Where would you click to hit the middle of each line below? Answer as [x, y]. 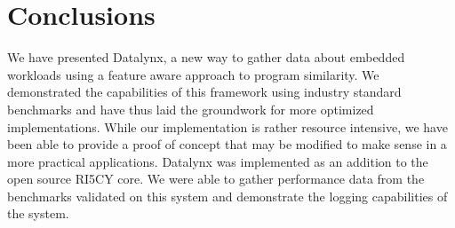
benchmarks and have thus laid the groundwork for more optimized [191, 109]
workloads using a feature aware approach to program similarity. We [193, 74]
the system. [38, 213]
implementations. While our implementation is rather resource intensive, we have [227, 126]
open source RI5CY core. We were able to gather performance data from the [216, 179]
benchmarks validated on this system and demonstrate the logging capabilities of [227, 196]
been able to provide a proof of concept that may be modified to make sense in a [227, 144]
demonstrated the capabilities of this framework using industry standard [204, 92]
